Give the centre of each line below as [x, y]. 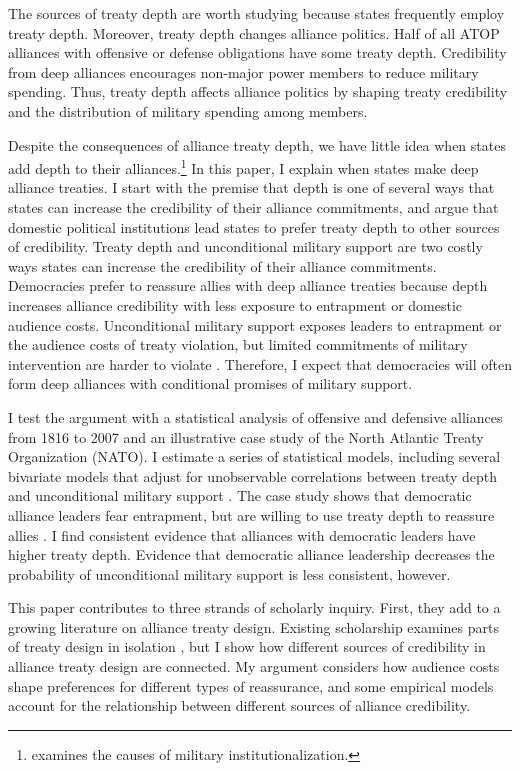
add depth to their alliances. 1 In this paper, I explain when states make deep [243, 166]
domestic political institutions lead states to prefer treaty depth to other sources [254, 226]
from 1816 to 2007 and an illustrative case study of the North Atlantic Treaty [246, 436]
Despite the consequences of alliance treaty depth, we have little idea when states [257, 144]
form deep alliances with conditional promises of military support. [210, 383]
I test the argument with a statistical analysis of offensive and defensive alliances [255, 416]
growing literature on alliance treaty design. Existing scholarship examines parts [253, 626]
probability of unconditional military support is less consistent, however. [229, 573]
